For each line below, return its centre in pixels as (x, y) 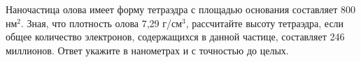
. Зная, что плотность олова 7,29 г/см (102, 23)
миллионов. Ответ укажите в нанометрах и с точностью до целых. (147, 50)
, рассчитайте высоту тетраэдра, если (265, 23)
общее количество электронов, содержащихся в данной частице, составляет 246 (175, 37)
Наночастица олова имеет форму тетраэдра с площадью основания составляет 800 (180, 9)
